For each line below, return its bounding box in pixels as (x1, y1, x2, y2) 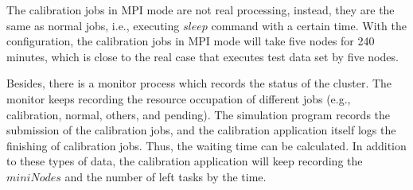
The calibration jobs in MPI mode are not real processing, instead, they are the (6, 2, 395, 17)
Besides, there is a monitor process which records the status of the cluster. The (6, 75, 392, 91)
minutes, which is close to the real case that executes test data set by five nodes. (6, 48, 399, 64)
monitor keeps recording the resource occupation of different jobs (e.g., (6, 90, 351, 107)
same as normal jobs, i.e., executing (6, 17, 180, 33)
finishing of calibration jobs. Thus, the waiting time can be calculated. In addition (6, 137, 407, 153)
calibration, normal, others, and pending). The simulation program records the (6, 106, 391, 122)
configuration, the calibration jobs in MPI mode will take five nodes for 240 (6, 33, 375, 49)
